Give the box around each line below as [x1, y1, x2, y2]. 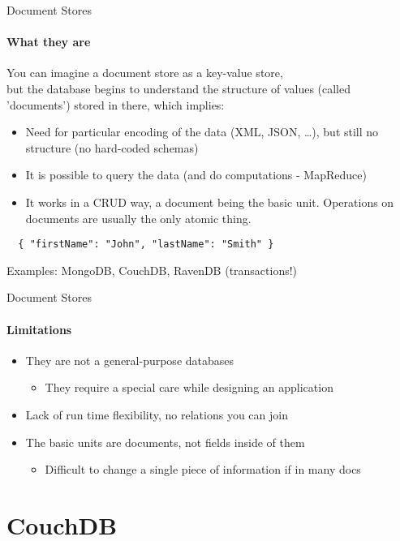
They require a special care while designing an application [45, 379, 333, 396]
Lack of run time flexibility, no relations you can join [25, 406, 288, 423]
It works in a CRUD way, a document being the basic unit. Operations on [25, 193, 394, 210]
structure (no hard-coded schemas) [25, 139, 199, 156]
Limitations [6, 320, 72, 337]
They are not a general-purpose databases [25, 351, 234, 368]
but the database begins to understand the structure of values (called [6, 79, 351, 97]
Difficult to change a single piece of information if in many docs [45, 461, 361, 478]
